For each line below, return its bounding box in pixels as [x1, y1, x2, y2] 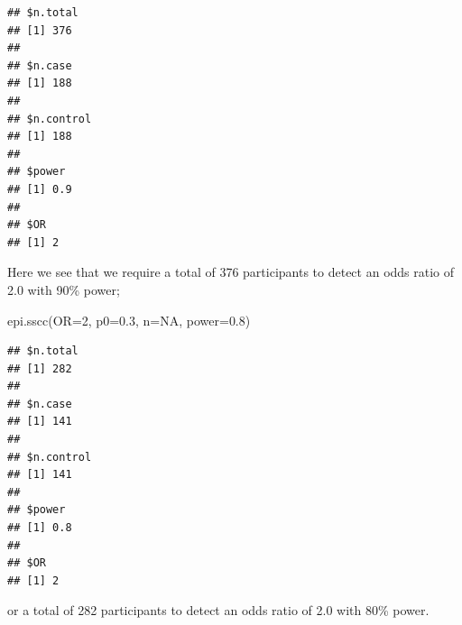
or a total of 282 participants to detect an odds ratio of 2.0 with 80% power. [7, 601, 430, 620]
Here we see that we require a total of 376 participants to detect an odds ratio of [7, 262, 455, 281]
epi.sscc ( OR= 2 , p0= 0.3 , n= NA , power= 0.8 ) [7, 310, 251, 329]
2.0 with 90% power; [7, 280, 120, 299]
